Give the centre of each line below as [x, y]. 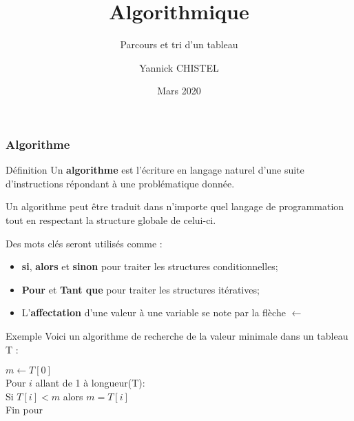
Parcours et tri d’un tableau [179, 44]
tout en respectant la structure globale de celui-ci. [111, 219]
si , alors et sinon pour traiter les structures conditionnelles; [150, 266]
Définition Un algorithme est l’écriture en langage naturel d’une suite [155, 170]
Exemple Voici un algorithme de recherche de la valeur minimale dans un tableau [177, 335]
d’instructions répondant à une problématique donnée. [120, 183]
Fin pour [24, 410]
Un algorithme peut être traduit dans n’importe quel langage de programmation [175, 206]
